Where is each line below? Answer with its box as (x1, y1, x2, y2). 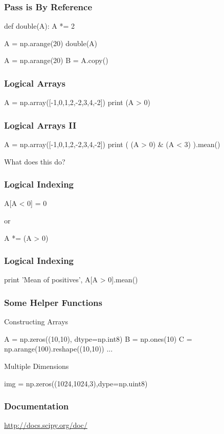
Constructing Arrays (4, 316, 69, 327)
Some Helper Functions (4, 296, 102, 308)
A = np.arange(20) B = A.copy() (4, 55, 108, 66)
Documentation (4, 400, 69, 412)
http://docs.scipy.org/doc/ (4, 420, 87, 430)
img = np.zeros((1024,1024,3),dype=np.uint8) (4, 378, 148, 388)
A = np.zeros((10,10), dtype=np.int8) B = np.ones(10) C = (4, 333, 192, 344)
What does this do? (4, 156, 65, 167)
